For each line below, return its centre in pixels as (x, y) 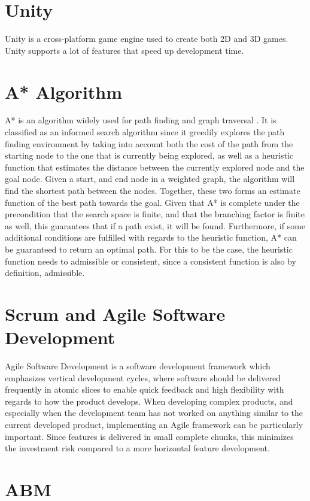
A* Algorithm (64, 91)
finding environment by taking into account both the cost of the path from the (149, 143)
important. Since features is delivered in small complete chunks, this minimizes (149, 436)
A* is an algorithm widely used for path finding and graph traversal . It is (141, 120)
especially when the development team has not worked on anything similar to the (154, 413)
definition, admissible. (45, 273)
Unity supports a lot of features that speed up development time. (124, 50)
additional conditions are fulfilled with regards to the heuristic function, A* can (151, 237)
